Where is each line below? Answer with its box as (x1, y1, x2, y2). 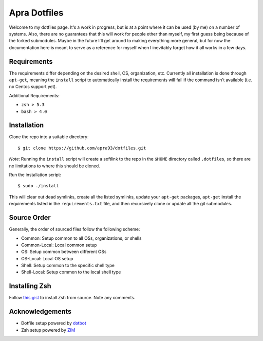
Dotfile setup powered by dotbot (21, 320, 86, 326)
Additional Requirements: (9, 92, 59, 98)
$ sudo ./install (18, 183, 59, 189)
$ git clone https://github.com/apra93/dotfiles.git (18, 145, 146, 151)
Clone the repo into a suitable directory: (9, 134, 89, 140)
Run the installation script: (9, 172, 61, 178)
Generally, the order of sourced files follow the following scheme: (9, 226, 140, 232)
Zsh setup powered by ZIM (21, 327, 75, 333)
